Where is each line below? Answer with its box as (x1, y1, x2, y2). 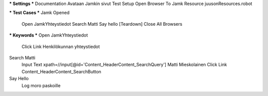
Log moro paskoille (21, 82, 61, 89)
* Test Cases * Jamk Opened (9, 10, 69, 16)
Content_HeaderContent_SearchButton (21, 68, 102, 74)
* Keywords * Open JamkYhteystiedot (9, 32, 88, 38)
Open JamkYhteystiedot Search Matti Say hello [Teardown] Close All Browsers (21, 21, 183, 27)
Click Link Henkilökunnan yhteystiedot (21, 44, 100, 49)
